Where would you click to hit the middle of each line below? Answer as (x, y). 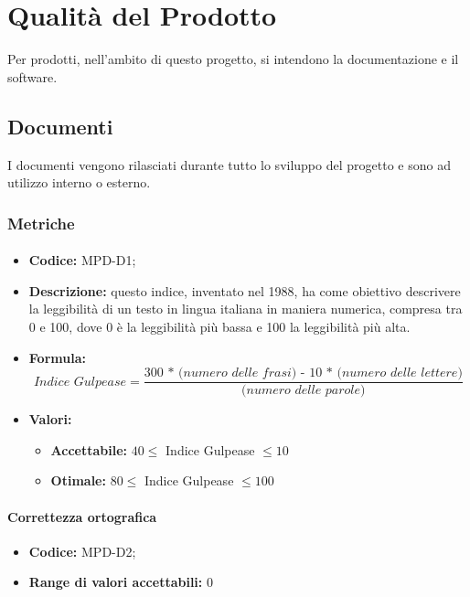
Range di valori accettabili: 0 (121, 582)
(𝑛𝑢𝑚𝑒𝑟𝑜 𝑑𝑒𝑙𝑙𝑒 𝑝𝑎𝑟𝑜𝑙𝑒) (304, 391)
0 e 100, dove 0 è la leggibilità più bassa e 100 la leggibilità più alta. (219, 326)
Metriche (41, 223)
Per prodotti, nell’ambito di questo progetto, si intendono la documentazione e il (233, 59)
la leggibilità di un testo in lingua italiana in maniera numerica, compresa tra (246, 309)
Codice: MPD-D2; (82, 551)
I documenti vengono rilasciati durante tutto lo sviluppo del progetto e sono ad (229, 164)
